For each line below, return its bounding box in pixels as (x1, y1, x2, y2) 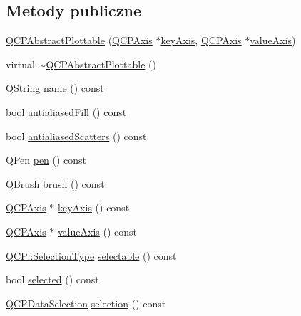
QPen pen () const (6, 152, 87, 167)
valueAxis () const (58, 223, 138, 238)
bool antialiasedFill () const (6, 104, 127, 119)
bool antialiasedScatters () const (6, 128, 147, 143)
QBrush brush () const (6, 176, 105, 191)
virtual (6, 56, 35, 71)
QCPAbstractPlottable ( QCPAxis (6, 33, 153, 48)
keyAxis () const (58, 200, 130, 215)
